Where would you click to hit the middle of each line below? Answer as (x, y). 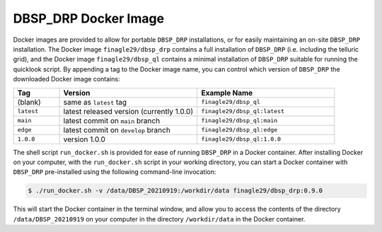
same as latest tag (95, 102)
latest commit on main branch (112, 120)
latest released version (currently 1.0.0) (128, 111)
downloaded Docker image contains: (66, 79)
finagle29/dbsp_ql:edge (239, 130)
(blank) (29, 102)
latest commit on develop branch (117, 129)
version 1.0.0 (85, 139)
